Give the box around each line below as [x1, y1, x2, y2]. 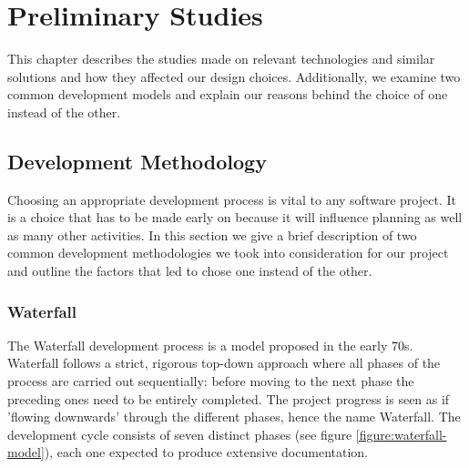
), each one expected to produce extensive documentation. [44, 443, 368, 462]
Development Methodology [7, 147, 267, 175]
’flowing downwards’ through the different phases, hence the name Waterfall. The [7, 407, 461, 426]
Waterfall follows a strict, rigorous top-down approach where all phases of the [7, 353, 441, 372]
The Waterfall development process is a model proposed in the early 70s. [7, 335, 413, 354]
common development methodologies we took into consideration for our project [7, 243, 449, 262]
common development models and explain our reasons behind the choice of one [7, 85, 448, 104]
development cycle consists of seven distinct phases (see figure [7, 424, 352, 443]
